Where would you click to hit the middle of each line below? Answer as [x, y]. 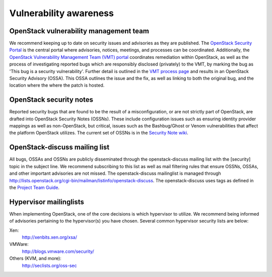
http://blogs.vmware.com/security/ [58, 251]
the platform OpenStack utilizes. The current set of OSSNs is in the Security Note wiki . [99, 133]
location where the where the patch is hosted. [57, 85]
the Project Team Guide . [35, 187]
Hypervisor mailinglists [47, 202]
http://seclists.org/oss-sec [49, 265]
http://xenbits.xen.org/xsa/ [50, 237]
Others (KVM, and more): [35, 258]
